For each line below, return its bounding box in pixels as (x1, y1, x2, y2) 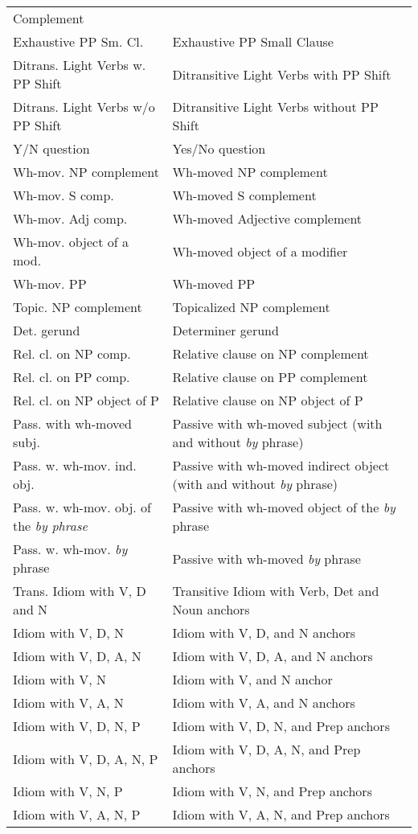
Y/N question (13, 139, 90, 158)
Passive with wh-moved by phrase (172, 548, 361, 568)
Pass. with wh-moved (13, 414, 132, 433)
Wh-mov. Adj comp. (13, 209, 128, 228)
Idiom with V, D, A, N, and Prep (172, 740, 361, 758)
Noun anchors (172, 600, 250, 618)
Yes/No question (172, 139, 266, 158)
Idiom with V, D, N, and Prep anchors (172, 717, 390, 735)
